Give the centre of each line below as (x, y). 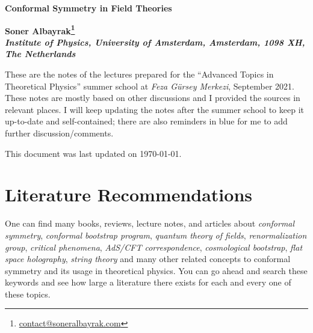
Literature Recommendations (129, 194)
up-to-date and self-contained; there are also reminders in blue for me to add (146, 121)
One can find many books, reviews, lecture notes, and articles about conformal (150, 223)
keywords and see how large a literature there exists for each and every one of (148, 282)
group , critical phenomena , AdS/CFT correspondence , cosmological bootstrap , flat (154, 247)
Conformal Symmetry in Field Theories (88, 8)
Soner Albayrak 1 (40, 29)
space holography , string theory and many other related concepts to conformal (148, 259)
